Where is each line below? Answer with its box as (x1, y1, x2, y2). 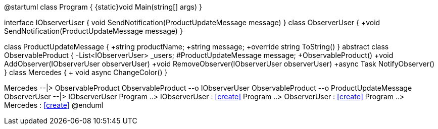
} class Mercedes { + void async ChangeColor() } (4, 68, 168, 77)
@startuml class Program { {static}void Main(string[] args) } (4, 3, 202, 11)
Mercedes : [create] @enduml (4, 101, 104, 109)
